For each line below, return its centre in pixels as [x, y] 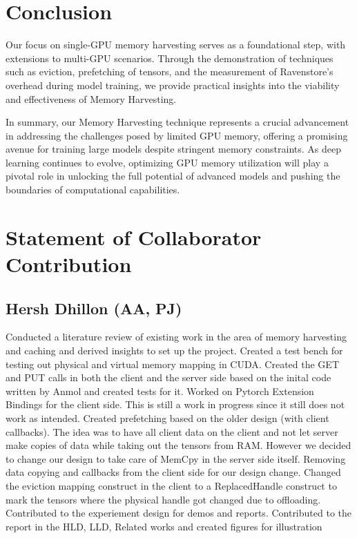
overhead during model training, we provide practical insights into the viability [173, 85]
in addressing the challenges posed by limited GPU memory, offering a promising [177, 135]
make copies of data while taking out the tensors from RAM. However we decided [178, 445]
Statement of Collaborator [134, 237]
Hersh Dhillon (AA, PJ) [94, 308]
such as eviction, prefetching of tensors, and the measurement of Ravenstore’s [170, 71]
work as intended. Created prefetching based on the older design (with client [167, 417]
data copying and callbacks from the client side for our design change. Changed [173, 472]
